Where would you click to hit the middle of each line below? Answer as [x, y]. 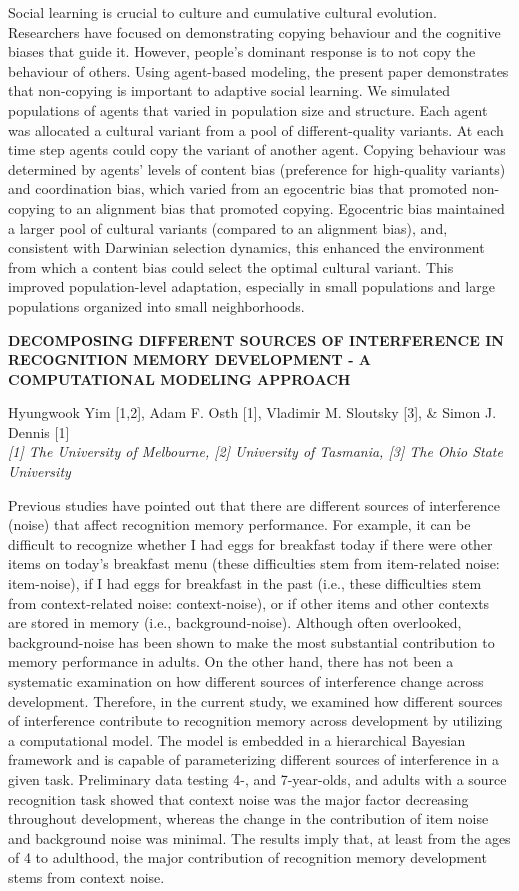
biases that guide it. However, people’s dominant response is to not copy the [242, 51]
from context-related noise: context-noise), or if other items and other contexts [249, 602]
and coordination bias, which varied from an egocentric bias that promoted [238, 188]
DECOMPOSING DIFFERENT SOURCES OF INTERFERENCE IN [256, 339]
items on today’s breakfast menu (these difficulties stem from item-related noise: [254, 563]
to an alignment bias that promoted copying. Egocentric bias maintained [282, 207]
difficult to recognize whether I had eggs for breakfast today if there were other [250, 543]
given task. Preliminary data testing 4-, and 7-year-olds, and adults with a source [257, 778]
